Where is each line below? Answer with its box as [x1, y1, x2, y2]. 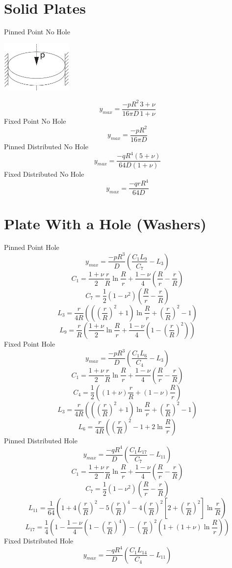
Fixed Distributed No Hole [4, 169, 84, 179]
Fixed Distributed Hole [4, 536, 74, 546]
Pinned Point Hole [4, 242, 59, 252]
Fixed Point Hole [4, 338, 55, 349]
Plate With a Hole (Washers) [4, 214, 206, 234]
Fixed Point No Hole [4, 115, 66, 126]
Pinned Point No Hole [4, 27, 70, 37]
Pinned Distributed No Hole [4, 141, 89, 151]
